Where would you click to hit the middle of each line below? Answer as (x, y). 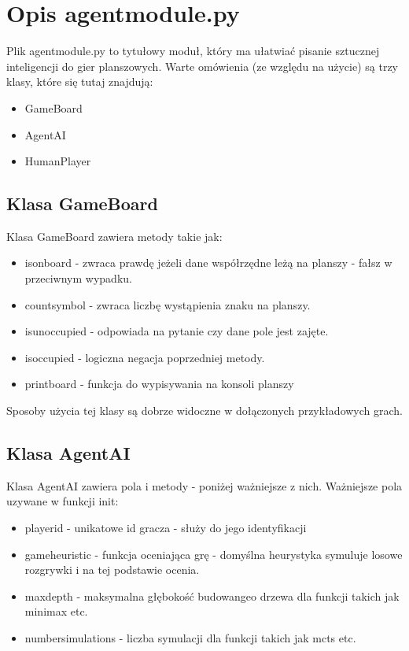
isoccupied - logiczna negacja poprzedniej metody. (145, 357)
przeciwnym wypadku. (78, 278)
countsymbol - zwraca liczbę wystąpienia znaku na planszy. (168, 304)
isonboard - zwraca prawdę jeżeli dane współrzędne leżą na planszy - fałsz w (208, 263)
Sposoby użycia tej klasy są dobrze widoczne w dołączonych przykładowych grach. (205, 411)
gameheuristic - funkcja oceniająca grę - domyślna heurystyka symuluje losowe (214, 554)
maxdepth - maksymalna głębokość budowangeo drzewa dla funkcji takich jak (212, 596)
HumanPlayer (58, 161)
